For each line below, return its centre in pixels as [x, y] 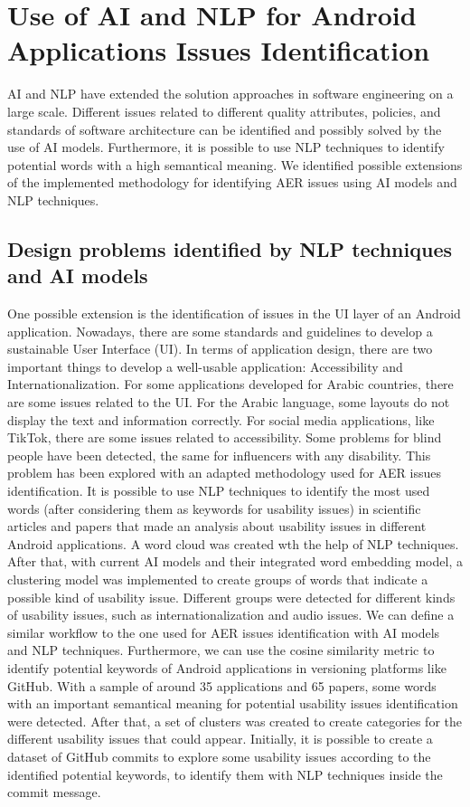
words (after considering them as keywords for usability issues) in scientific [214, 508]
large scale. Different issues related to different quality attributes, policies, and [224, 111]
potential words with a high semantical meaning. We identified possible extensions [235, 164]
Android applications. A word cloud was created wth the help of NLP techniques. [233, 543]
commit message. [54, 792]
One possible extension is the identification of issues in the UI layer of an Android [234, 313]
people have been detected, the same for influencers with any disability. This [219, 455]
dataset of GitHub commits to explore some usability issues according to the [219, 756]
